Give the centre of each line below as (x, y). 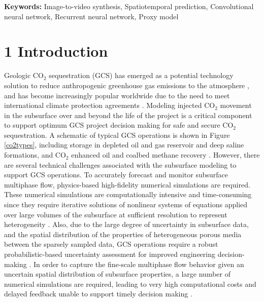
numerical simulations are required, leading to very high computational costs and (130, 284)
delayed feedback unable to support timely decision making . (98, 294)
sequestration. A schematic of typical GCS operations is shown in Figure (117, 135)
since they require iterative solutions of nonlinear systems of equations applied (126, 204)
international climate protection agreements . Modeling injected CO (110, 105)
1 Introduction (56, 51)
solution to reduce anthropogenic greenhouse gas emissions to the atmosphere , (127, 85)
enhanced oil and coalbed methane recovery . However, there (166, 155)
